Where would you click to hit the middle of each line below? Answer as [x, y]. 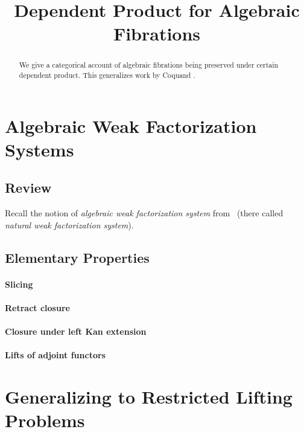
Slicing [19, 284]
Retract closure [37, 308]
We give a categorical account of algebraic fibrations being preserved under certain [149, 65]
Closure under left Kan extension [76, 331]
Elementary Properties [77, 257]
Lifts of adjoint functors [55, 355]
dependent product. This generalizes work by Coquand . [107, 75]
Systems [40, 149]
